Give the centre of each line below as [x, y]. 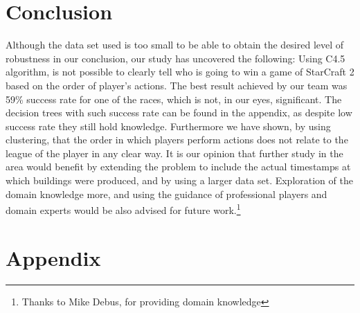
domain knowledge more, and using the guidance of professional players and [166, 194]
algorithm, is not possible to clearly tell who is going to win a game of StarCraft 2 [180, 72]
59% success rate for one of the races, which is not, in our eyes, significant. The [174, 99]
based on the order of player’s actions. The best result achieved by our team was [177, 85]
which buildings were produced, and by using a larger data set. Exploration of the [179, 180]
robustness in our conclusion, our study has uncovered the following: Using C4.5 [175, 58]
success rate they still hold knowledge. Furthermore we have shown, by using [168, 126]
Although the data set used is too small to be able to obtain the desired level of [175, 45]
